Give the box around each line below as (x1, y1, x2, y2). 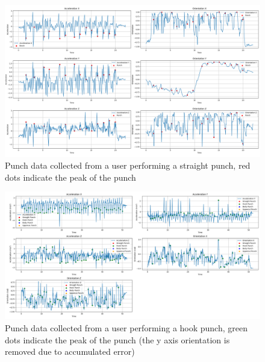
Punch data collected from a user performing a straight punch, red (5, 159, 251, 172)
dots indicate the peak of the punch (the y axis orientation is (5, 333, 230, 346)
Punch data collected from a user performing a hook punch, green (5, 321, 248, 334)
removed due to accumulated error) (5, 345, 135, 358)
